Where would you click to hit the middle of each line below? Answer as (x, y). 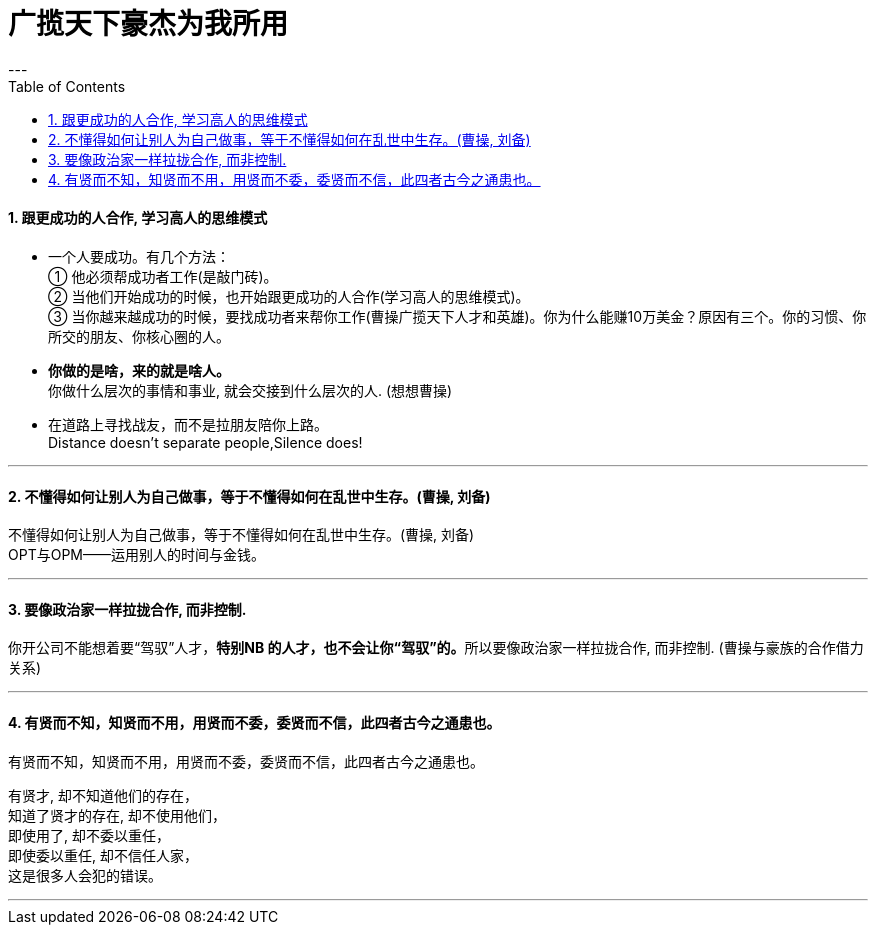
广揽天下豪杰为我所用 (148, 24)
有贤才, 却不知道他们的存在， (103, 795)
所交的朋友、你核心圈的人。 (139, 336)
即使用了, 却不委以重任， (89, 835)
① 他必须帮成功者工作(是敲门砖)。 (163, 276)
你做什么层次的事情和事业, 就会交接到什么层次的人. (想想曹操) (250, 390)
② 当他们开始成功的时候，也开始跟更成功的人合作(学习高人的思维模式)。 (289, 296)
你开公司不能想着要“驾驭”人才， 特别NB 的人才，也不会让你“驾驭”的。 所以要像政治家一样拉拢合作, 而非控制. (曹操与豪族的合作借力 (436, 648)
